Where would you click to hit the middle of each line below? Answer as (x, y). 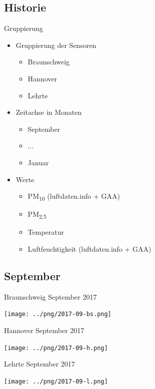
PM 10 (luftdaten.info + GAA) (74, 196)
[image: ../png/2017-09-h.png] (56, 348)
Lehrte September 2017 (39, 364)
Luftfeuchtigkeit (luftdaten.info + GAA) (89, 248)
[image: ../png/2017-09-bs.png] (58, 314)
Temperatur (46, 232)
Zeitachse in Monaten (49, 112)
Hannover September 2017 (44, 330)
